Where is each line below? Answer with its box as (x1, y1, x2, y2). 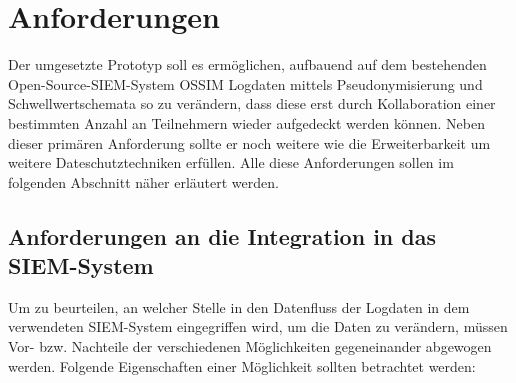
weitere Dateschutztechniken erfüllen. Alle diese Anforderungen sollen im (8, 152, 454, 173)
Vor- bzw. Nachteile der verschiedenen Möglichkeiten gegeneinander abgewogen (8, 336, 492, 357)
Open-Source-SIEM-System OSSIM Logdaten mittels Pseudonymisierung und (8, 73, 483, 94)
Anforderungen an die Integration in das (8, 220, 436, 251)
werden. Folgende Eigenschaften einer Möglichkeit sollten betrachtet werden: (8, 355, 476, 376)
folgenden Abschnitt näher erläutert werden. (8, 171, 279, 192)
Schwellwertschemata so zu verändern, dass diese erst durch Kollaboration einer (8, 93, 496, 114)
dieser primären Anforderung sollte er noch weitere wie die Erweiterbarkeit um (8, 132, 491, 153)
